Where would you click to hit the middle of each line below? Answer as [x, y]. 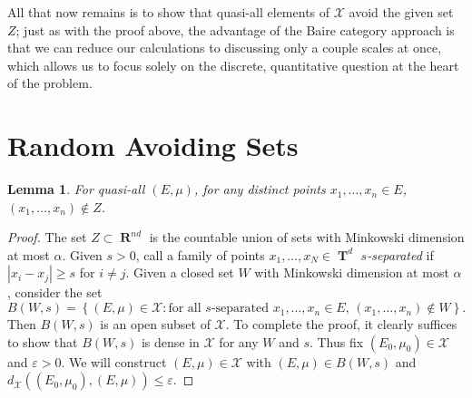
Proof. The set [47, 237]
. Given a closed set [180, 272]
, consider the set [55, 292]
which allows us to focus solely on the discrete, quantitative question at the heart [233, 65]
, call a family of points [200, 254]
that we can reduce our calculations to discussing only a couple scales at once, [225, 48]
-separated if [400, 254]
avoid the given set [401, 12]
